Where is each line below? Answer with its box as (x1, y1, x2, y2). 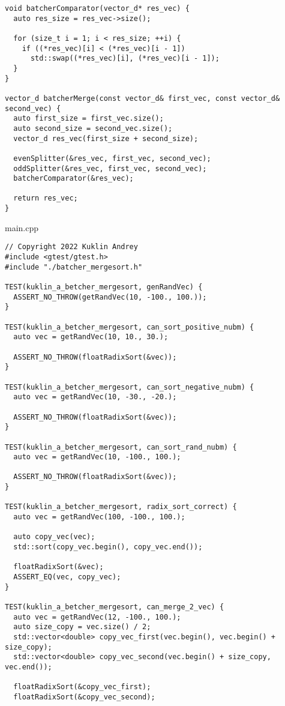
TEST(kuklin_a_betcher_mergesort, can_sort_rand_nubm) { (5, 442, 237, 451)
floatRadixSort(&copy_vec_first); (13, 683, 151, 692)
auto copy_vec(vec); (13, 533, 95, 542)
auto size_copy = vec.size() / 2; (13, 623, 151, 632)
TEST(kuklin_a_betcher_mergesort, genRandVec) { (5, 283, 203, 291)
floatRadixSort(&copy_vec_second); (13, 692, 155, 701)
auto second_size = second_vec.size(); (13, 124, 173, 133)
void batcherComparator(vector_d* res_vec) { (5, 4, 190, 13)
